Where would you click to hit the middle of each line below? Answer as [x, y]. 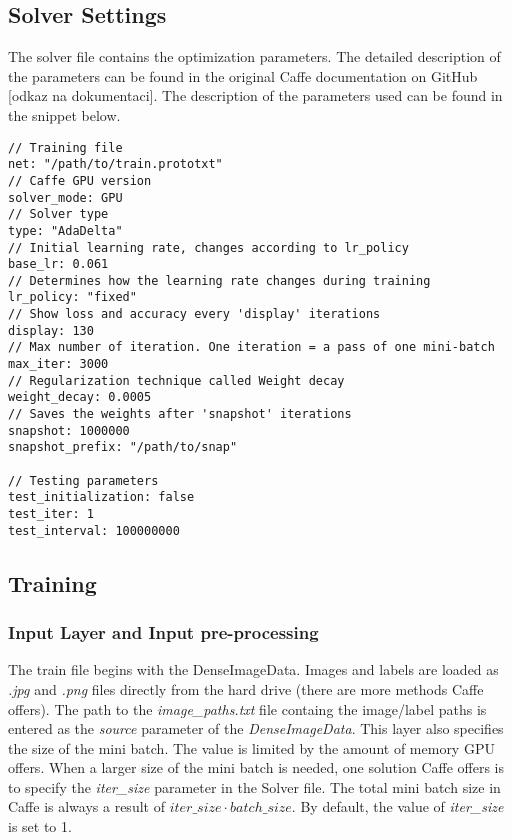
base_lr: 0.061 [58, 264]
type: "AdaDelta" [65, 230]
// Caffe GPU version [80, 180]
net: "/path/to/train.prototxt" [115, 164]
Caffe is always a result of [86, 806]
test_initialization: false [101, 497]
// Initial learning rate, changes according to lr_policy [208, 247]
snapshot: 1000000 [69, 430]
